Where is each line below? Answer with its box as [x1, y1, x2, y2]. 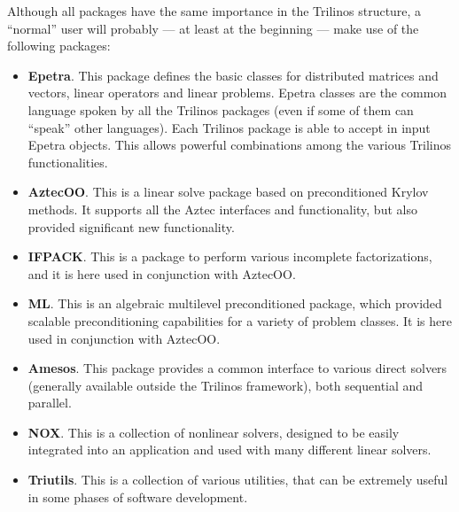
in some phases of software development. [27, 487, 248, 506]
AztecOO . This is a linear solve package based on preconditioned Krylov [27, 182, 429, 201]
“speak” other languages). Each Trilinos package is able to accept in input [27, 118, 431, 136]
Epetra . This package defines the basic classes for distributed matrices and [27, 66, 439, 84]
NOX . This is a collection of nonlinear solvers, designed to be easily [27, 423, 400, 441]
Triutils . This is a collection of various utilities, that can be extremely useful [27, 470, 448, 489]
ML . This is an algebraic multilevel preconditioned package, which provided [27, 294, 442, 313]
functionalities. [27, 152, 108, 171]
